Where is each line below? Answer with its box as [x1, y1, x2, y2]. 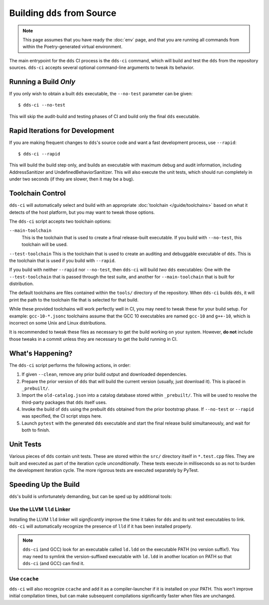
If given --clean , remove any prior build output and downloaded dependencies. [21, 371, 187, 377]
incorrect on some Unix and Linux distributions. [9, 320, 107, 326]
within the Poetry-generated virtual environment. [22, 44, 123, 50]
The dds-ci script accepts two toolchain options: [9, 218, 112, 224]
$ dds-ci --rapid [18, 151, 60, 157]
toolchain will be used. [21, 242, 68, 248]
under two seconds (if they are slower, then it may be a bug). [9, 176, 134, 182]
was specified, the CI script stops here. [21, 413, 102, 419]
